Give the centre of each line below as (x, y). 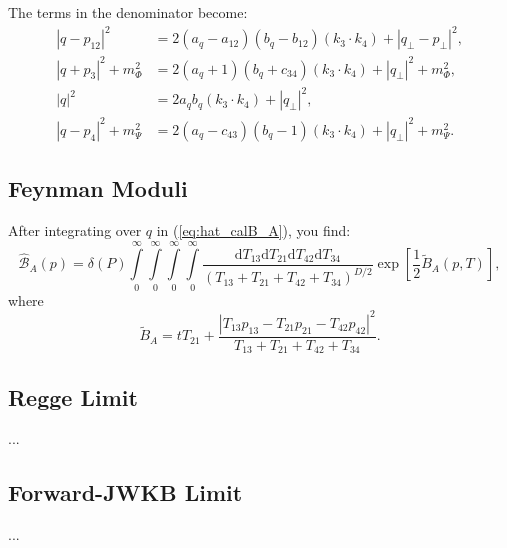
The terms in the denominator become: (128, 12)
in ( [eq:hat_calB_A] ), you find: (253, 229)
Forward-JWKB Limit (125, 492)
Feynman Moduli (98, 188)
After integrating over (75, 229)
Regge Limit (73, 396)
